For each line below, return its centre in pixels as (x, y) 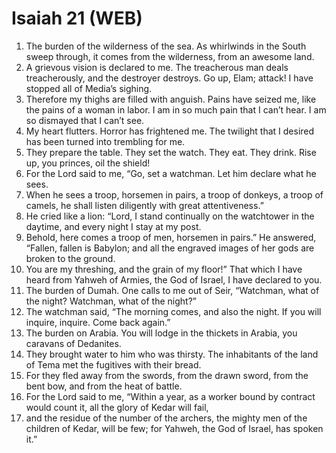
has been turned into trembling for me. (105, 141)
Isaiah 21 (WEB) (77, 18)
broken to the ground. (70, 258)
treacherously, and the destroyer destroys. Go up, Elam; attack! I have (169, 78)
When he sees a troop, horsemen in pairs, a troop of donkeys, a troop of (174, 194)
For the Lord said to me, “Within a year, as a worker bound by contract (170, 396)
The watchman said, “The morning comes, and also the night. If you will (173, 311)
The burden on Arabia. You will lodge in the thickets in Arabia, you (161, 333)
